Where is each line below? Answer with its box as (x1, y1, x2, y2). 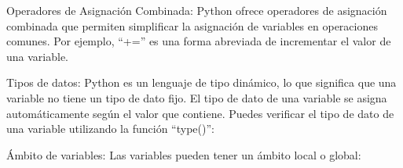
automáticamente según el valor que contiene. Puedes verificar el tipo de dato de (6, 105, 394, 121)
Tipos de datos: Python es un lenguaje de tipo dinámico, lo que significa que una (6, 74, 397, 91)
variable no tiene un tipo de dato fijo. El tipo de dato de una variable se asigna (6, 89, 387, 105)
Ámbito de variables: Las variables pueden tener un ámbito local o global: (6, 146, 361, 163)
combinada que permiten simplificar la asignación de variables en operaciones (6, 17, 378, 34)
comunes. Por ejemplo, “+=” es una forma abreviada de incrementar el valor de (6, 33, 391, 49)
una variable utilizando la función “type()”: (6, 120, 214, 137)
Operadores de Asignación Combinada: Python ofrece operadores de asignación (6, 2, 387, 18)
